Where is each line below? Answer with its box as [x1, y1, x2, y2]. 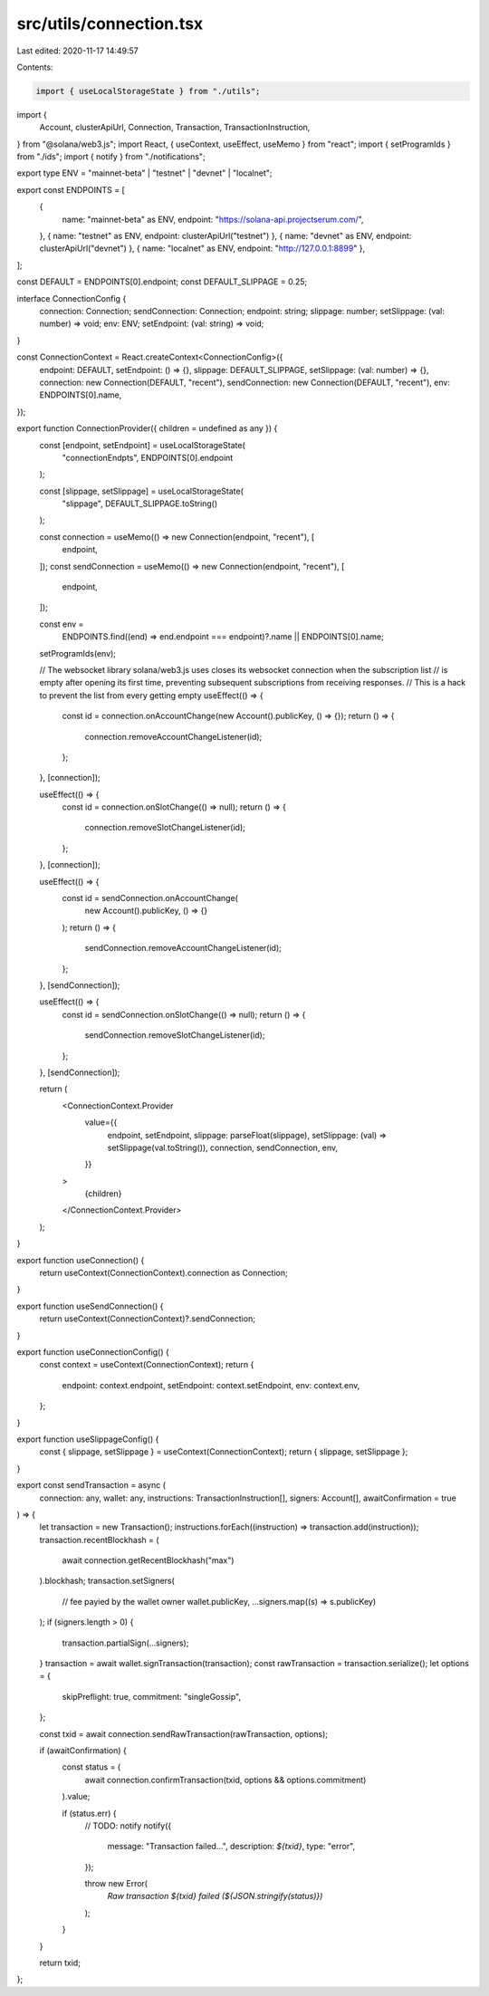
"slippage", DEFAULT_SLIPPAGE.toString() [62, 498, 218, 509]
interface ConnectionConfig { [16, 293, 127, 303]
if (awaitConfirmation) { [39, 1744, 127, 1756]
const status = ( [62, 1761, 121, 1772]
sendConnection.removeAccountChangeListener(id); [84, 943, 283, 954]
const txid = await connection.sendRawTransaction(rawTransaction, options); [39, 1728, 329, 1739]
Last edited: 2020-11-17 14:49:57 [16, 45, 139, 56]
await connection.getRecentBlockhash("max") [62, 1555, 235, 1566]
